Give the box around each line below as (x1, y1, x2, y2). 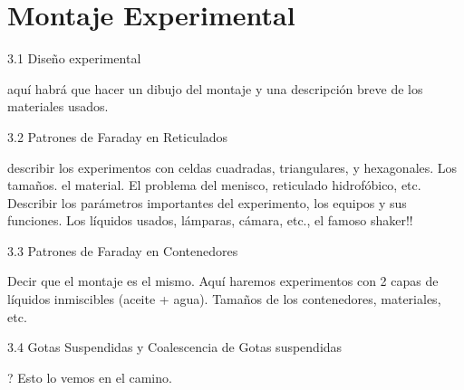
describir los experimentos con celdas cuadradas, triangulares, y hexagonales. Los (7, 157, 458, 176)
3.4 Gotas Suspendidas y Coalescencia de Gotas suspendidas (7, 338, 343, 357)
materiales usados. (7, 97, 109, 116)
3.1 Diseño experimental (7, 49, 141, 68)
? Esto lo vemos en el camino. (7, 367, 172, 386)
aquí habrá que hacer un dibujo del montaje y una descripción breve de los (7, 79, 423, 98)
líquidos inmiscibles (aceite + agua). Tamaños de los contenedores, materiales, (7, 290, 441, 309)
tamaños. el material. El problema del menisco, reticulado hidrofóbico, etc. (7, 176, 421, 195)
